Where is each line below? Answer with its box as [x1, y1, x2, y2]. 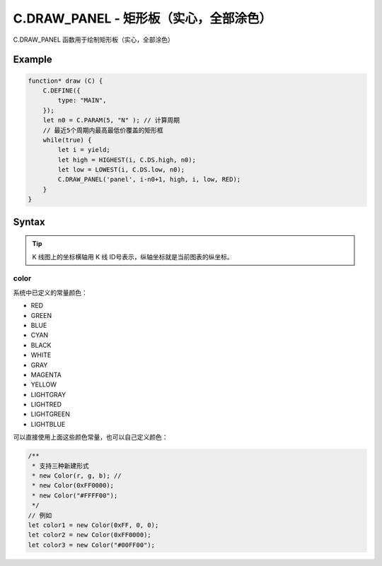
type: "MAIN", [57, 96, 107, 105]
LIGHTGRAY [30, 390, 66, 399]
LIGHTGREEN [30, 410, 70, 418]
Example [13, 54, 52, 66]
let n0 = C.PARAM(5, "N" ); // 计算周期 [42, 117, 180, 124]
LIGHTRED [30, 400, 62, 409]
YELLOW [30, 380, 57, 389]
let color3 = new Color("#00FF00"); [28, 541, 156, 549]
